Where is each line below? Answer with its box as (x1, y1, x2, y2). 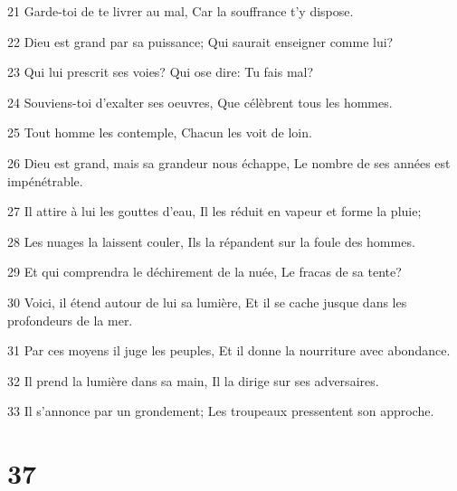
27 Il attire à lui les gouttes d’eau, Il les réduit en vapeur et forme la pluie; (7, 202, 422, 221)
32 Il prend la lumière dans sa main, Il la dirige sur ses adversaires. (7, 371, 379, 390)
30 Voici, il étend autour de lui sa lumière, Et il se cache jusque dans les (7, 292, 407, 311)
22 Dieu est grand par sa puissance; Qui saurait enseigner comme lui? (7, 32, 394, 51)
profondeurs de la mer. (7, 310, 133, 329)
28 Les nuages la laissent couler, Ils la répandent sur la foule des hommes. (7, 231, 415, 250)
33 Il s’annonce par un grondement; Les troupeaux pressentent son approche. (7, 401, 434, 420)
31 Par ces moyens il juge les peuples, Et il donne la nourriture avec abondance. (7, 341, 451, 360)
